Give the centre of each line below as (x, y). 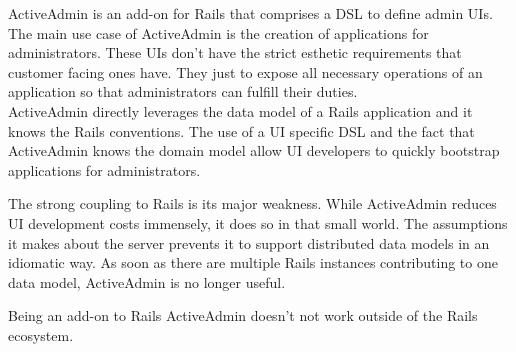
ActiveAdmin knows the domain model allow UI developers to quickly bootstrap (254, 150)
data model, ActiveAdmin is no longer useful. (147, 281)
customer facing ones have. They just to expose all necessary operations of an (245, 71)
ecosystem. (41, 334)
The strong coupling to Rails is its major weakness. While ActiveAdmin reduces (252, 203)
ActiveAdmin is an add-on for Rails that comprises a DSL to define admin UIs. (250, 13)
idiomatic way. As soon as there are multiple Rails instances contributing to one (253, 262)
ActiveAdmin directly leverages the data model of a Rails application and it (240, 110)
